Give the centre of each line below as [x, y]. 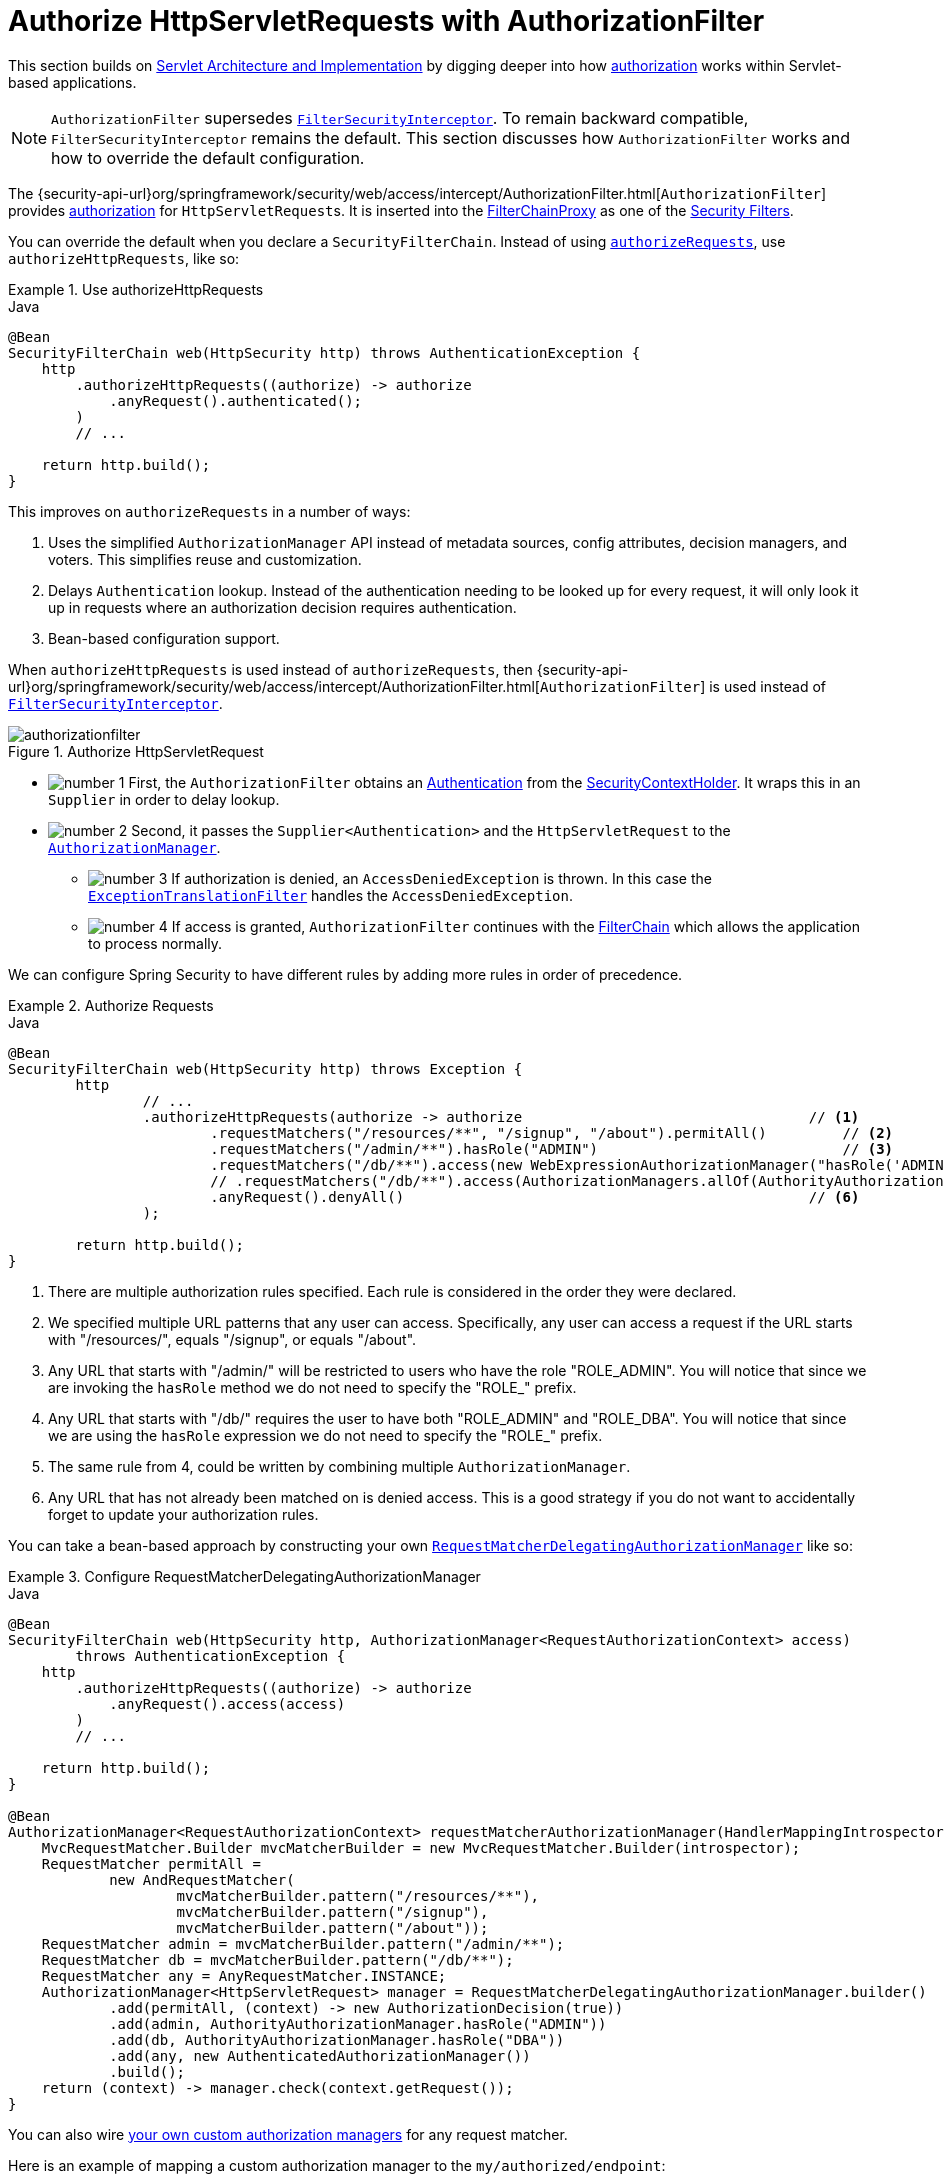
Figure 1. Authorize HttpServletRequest [136, 751]
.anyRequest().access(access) [227, 1703]
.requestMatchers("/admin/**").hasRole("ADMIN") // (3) [552, 1148]
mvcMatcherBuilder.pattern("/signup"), [332, 1911]
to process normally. [155, 943]
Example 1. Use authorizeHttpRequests [136, 289]
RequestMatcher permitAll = [151, 1863]
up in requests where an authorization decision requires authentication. [282, 607]
